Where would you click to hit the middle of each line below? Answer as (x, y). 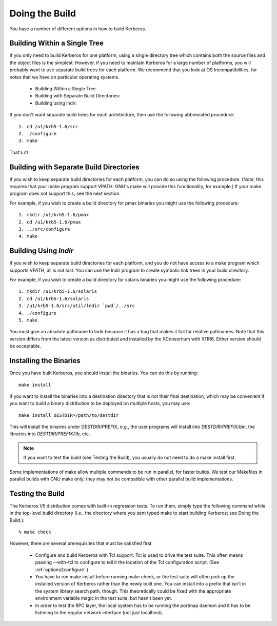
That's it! (19, 152)
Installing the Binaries (45, 361)
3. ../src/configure (44, 229)
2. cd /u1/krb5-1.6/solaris (54, 298)
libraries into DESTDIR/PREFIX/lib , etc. (50, 434)
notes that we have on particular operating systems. (65, 77)
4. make (28, 236)
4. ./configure (38, 313)
